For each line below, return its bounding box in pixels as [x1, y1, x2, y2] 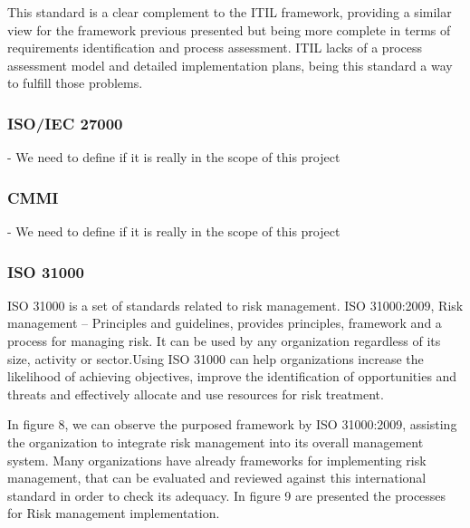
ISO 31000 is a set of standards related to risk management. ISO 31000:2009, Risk [7, 295, 464, 314]
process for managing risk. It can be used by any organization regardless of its [7, 331, 441, 350]
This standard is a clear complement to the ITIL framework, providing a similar [7, 3, 452, 21]
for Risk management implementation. [7, 504, 220, 523]
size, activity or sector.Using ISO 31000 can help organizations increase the [7, 349, 424, 368]
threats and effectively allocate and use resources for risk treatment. [7, 384, 384, 403]
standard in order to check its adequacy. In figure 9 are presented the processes [7, 485, 446, 504]
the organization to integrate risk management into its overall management [7, 432, 424, 451]
